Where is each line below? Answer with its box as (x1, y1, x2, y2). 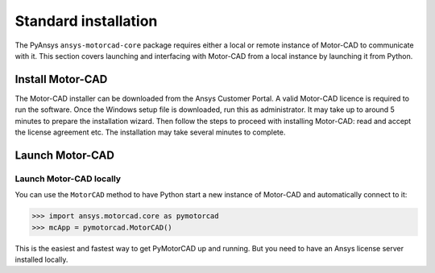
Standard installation (14, 12, 158, 30)
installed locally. (14, 254, 68, 264)
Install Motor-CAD (14, 72, 108, 86)
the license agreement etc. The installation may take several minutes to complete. (14, 127, 286, 137)
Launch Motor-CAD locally (14, 173, 121, 184)
